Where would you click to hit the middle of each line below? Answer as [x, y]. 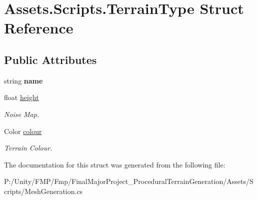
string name [23, 80]
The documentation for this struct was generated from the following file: [115, 164]
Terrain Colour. [28, 148]
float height [21, 97]
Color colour [23, 131]
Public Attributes [50, 59]
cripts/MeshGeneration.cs [43, 191]
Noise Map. [22, 114]
